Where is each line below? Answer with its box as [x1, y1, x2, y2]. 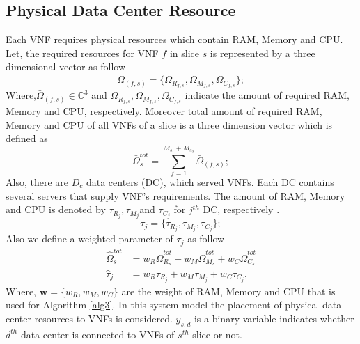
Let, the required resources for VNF [6, 45, 159, 60]
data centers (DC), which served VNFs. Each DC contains [86, 174, 334, 189]
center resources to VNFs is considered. [6, 311, 173, 325]
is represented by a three [210, 45, 315, 60]
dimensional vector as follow [6, 59, 126, 74]
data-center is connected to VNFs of [20, 327, 175, 341]
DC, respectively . [203, 202, 280, 217]
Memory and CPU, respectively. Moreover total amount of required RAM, [6, 103, 322, 118]
